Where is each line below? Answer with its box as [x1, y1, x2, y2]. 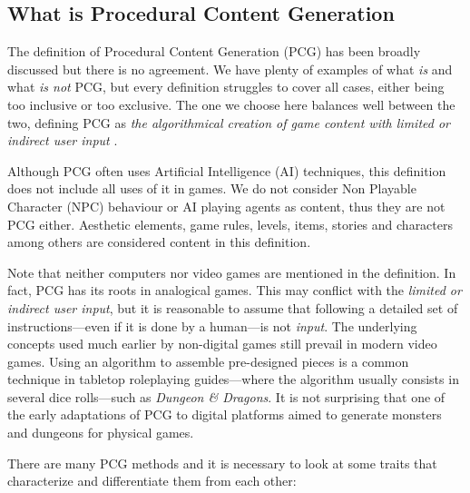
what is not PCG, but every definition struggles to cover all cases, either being [7, 77, 445, 96]
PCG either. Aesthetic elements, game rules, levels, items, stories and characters [7, 214, 454, 233]
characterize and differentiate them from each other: [7, 471, 297, 490]
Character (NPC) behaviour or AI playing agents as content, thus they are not [7, 196, 446, 215]
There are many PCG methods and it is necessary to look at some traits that [7, 453, 437, 472]
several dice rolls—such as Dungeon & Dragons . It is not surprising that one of [7, 387, 446, 406]
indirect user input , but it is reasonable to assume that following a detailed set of [7, 298, 458, 317]
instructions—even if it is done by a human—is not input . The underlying [7, 316, 417, 335]
